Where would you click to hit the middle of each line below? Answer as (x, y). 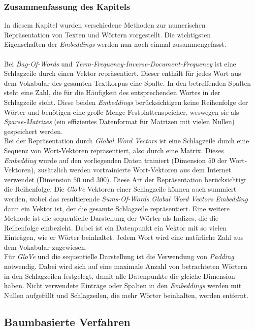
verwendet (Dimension (38, 179)
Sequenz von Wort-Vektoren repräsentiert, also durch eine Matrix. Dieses (114, 150)
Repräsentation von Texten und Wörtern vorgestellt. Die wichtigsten (107, 34)
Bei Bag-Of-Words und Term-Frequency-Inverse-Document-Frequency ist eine (120, 63)
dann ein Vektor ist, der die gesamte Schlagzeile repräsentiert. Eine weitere (117, 208)
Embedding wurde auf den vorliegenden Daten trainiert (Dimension (105, 160)
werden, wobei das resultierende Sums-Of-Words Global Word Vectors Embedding (126, 198)
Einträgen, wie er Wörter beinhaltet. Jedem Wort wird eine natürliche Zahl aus (124, 237)
